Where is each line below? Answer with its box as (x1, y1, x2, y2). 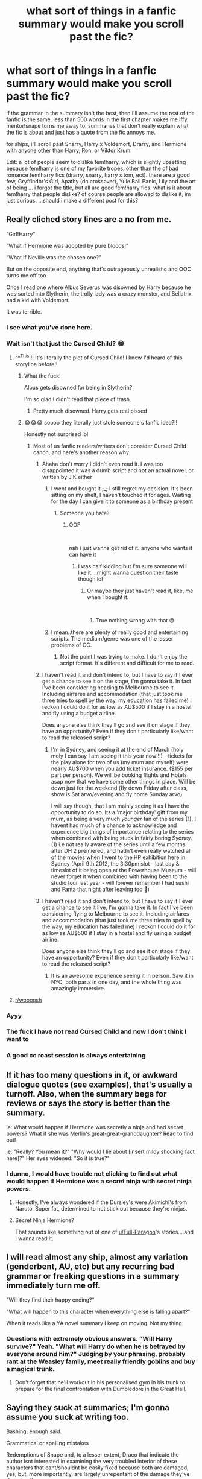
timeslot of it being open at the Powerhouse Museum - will (51, 866, 197, 873)
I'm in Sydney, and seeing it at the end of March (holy (51, 746, 184, 753)
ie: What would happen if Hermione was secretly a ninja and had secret (6, 1124, 184, 1131)
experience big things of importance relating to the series (51, 828, 194, 835)
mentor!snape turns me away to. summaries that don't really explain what (6, 122, 189, 129)
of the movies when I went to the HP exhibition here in (51, 854, 186, 861)
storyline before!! (14, 360, 58, 367)
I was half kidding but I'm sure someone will (78, 562, 187, 569)
